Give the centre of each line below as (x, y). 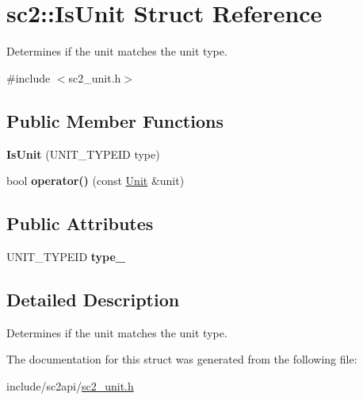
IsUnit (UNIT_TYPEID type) (83, 154)
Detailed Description (93, 299)
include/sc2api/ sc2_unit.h (70, 385)
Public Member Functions (115, 120)
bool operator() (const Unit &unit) (96, 181)
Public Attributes (80, 223)
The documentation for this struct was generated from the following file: (182, 359)
